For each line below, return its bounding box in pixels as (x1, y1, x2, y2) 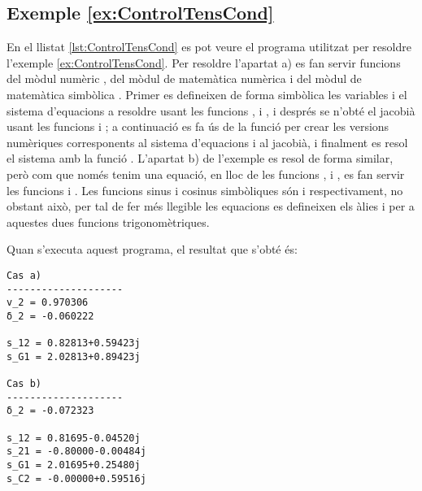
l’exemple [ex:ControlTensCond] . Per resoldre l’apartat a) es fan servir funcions (7, 54, 401, 71)
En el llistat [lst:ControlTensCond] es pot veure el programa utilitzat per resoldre (7, 38, 411, 55)
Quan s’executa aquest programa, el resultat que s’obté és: (7, 241, 298, 258)
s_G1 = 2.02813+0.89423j (7, 350, 141, 363)
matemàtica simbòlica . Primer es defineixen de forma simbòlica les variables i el (7, 85, 407, 102)
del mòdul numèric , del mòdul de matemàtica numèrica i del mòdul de (7, 70, 362, 87)
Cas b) (7, 378, 41, 390)
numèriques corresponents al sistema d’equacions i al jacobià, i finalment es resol (7, 133, 408, 150)
